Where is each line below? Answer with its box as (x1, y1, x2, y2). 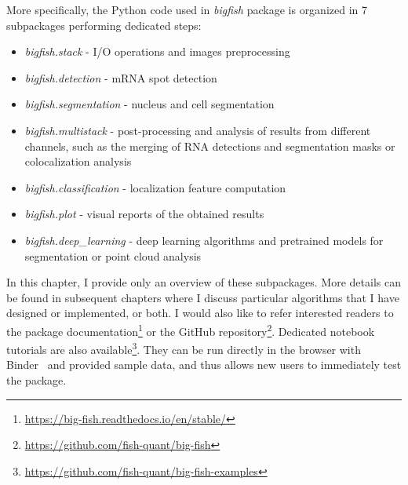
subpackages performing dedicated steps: (6, 16, 202, 33)
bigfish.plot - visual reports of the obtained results (24, 206, 264, 222)
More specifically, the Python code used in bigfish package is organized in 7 (6, 2, 368, 17)
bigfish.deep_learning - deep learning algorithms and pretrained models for (24, 232, 384, 248)
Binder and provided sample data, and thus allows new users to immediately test (6, 356, 402, 373)
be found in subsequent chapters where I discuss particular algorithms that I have (6, 289, 399, 305)
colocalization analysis (24, 153, 132, 170)
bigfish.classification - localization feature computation (24, 179, 286, 195)
